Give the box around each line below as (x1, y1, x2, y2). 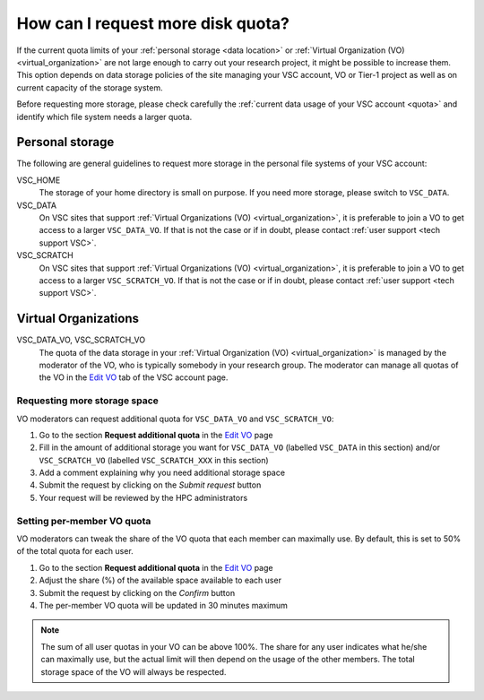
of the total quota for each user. (16, 546, 134, 557)
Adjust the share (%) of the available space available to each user (39, 575, 282, 586)
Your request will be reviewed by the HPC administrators (39, 492, 248, 503)
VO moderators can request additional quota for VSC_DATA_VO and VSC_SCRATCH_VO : (16, 413, 334, 424)
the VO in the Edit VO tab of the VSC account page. (39, 372, 229, 383)
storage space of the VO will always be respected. (40, 666, 227, 677)
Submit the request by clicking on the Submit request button (39, 480, 262, 490)
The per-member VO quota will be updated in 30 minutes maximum (39, 600, 289, 610)
